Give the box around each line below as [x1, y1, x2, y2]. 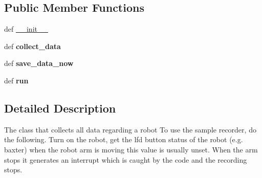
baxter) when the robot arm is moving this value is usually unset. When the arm [4, 144, 258, 154]
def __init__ [4, 24, 48, 34]
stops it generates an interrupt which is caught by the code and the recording [4, 154, 247, 165]
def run [4, 75, 29, 85]
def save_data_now [4, 58, 74, 69]
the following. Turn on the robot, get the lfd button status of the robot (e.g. [4, 134, 243, 145]
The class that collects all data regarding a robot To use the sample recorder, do [4, 124, 256, 135]
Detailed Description [4, 100, 116, 116]
